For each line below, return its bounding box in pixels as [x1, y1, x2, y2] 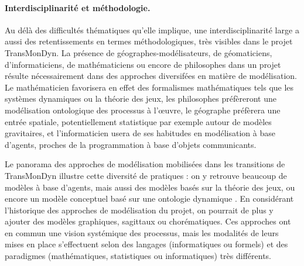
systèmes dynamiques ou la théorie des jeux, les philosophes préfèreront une [5, 92, 276, 105]
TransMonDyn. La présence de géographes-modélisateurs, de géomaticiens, [5, 46, 272, 58]
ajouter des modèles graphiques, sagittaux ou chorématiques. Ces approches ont [5, 215, 291, 227]
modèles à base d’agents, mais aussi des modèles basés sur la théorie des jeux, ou [5, 181, 295, 193]
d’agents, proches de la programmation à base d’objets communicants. [5, 138, 257, 150]
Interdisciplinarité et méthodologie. [5, 1, 151, 13]
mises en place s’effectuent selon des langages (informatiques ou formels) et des [5, 238, 288, 250]
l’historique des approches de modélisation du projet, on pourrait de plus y [5, 203, 274, 216]
